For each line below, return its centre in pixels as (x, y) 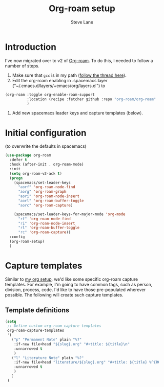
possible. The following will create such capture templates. (64, 295)
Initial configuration (46, 133)
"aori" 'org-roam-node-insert (49, 196)
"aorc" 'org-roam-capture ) (45, 205)
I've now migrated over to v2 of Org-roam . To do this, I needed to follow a (79, 60)
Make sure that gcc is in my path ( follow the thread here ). (69, 75)
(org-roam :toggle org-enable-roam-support (50, 94)
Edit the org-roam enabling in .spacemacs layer (60, 80)
